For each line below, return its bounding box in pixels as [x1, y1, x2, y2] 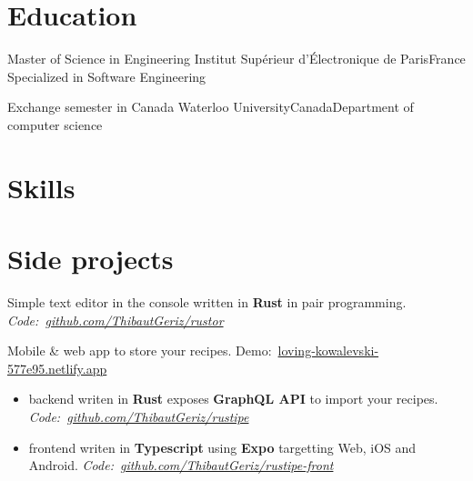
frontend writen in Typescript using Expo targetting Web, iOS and [28, 437, 417, 456]
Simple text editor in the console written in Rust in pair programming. [7, 293, 407, 311]
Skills [7, 168, 75, 205]
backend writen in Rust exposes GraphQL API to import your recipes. [28, 389, 438, 408]
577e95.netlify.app [7, 358, 107, 377]
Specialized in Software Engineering [7, 66, 206, 85]
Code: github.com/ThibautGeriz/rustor [7, 310, 224, 329]
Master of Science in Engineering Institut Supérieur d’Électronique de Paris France [7, 49, 466, 68]
